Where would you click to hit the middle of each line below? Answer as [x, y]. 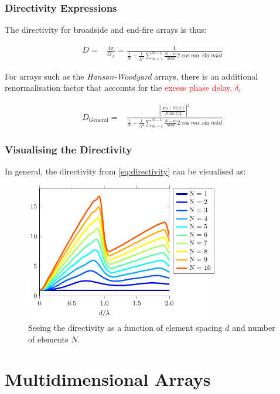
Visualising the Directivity [69, 149]
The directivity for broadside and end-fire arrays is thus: [106, 30]
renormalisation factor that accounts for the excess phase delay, [119, 88]
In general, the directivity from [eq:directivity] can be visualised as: [125, 171]
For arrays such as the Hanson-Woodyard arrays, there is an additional [132, 76]
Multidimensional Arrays [108, 379]
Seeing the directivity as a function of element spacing [125, 328]
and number [254, 328]
